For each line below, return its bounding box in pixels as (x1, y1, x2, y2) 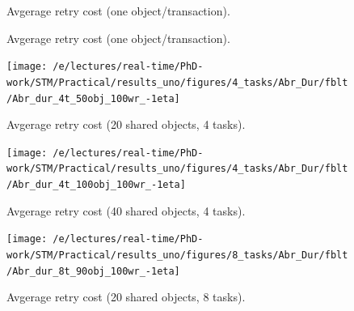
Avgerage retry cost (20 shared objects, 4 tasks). (6, 116, 246, 133)
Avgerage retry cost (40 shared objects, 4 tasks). (6, 202, 246, 219)
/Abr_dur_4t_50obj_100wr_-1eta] (6, 92, 180, 104)
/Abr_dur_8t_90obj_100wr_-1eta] (6, 265, 180, 277)
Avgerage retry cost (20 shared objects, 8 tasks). (6, 288, 246, 305)
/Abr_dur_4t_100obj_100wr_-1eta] (6, 179, 186, 191)
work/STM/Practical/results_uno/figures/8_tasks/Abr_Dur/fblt (6, 249, 348, 261)
